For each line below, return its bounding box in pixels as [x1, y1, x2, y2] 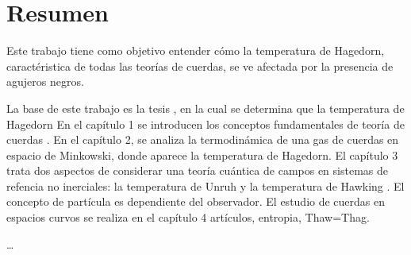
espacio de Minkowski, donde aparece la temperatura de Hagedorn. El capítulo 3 [6, 146, 398, 163]
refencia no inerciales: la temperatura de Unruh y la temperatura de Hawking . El [6, 177, 405, 194]
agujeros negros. [6, 73, 84, 90]
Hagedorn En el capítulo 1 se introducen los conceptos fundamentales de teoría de [6, 115, 405, 132]
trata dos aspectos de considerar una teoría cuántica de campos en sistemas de [6, 162, 388, 179]
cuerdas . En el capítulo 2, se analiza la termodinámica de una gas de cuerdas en [6, 131, 399, 148]
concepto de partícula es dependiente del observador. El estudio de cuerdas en [6, 193, 386, 210]
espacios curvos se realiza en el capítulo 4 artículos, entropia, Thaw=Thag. [6, 209, 370, 226]
